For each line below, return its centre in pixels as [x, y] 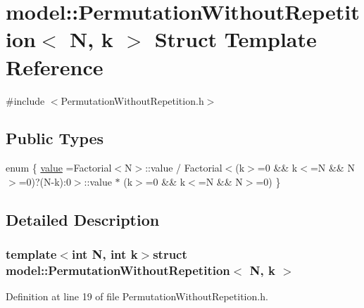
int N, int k [105, 254]
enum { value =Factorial [59, 168]
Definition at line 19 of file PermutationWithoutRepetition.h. [137, 296]
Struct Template [236, 39]
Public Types [55, 138]
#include [25, 100]
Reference [55, 66]
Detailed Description [83, 219]
